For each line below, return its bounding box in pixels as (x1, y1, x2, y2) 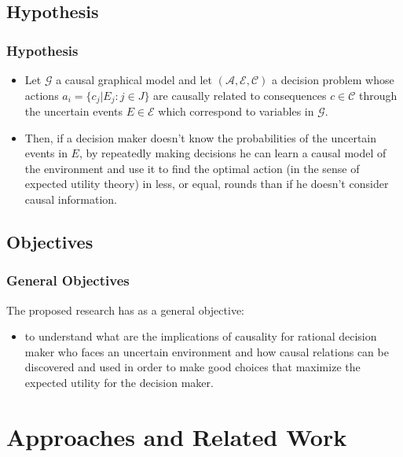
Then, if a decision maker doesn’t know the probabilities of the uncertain (24, 129, 376, 146)
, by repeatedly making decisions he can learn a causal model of (79, 145, 387, 161)
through (359, 87, 398, 103)
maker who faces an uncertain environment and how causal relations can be (24, 343, 389, 359)
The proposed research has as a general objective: (6, 301, 244, 318)
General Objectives (6, 271, 130, 290)
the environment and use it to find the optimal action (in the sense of (24, 160, 360, 176)
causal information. (24, 191, 117, 208)
